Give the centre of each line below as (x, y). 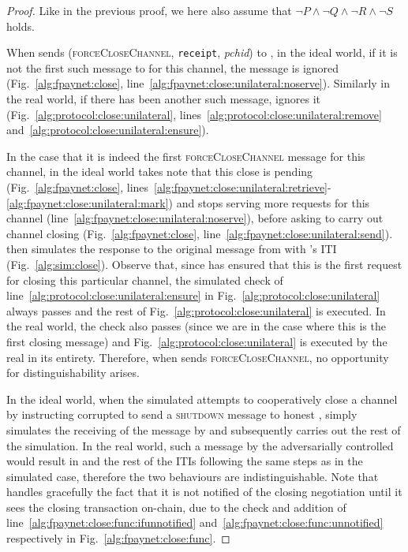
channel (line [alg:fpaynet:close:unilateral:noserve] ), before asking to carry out (195, 218)
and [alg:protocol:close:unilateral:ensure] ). (108, 130)
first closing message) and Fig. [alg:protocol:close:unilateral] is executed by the (197, 341)
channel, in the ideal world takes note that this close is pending (160, 172)
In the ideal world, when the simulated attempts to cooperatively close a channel (202, 399)
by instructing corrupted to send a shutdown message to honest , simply (182, 414)
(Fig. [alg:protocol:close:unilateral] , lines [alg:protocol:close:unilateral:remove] (194, 114)
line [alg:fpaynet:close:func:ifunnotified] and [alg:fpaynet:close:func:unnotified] (195, 522)
